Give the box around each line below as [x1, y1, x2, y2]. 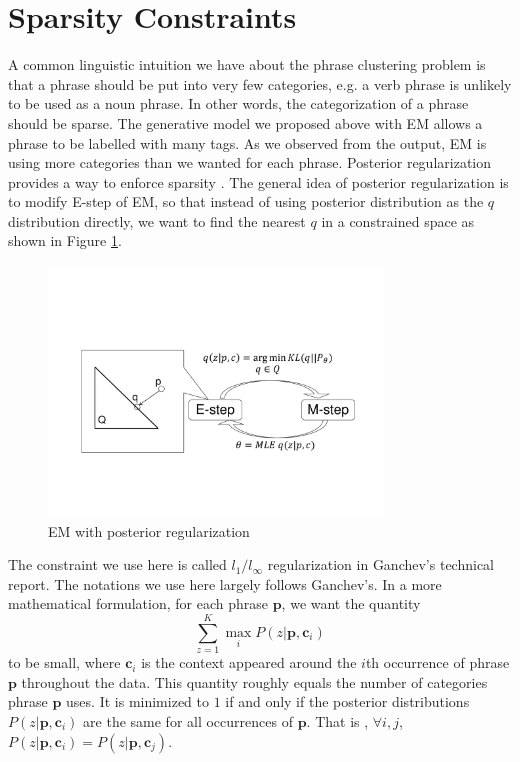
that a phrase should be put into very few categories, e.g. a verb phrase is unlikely [8, 73, 512, 94]
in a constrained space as [321, 210, 475, 231]
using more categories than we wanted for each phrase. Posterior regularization [8, 152, 492, 173]
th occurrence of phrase [365, 652, 510, 673]
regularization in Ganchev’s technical [267, 554, 494, 575]
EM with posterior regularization [48, 520, 250, 541]
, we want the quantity [281, 593, 421, 614]
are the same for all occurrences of [83, 710, 293, 731]
